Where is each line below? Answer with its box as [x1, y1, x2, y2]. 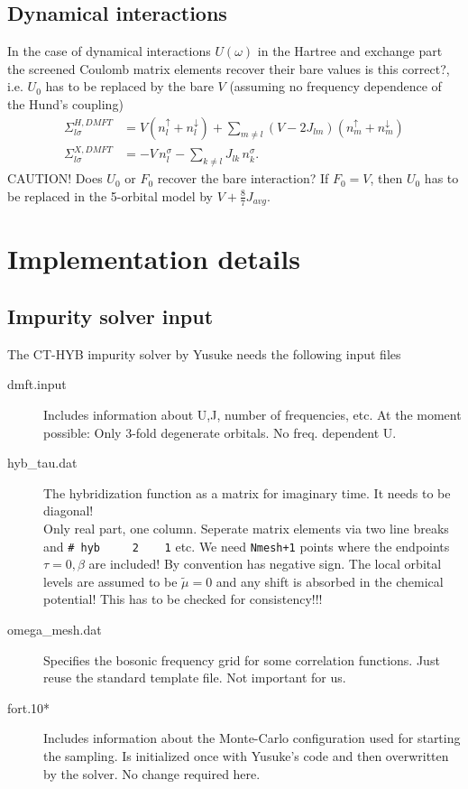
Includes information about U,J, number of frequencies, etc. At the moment [43, 405, 462, 424]
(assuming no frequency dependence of [229, 77, 442, 96]
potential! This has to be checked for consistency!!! [43, 589, 323, 608]
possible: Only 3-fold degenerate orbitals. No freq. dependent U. [43, 422, 397, 441]
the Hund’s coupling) [7, 94, 124, 113]
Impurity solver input [7, 302, 214, 330]
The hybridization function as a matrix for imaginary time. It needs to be [43, 483, 451, 502]
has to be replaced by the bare [45, 77, 214, 96]
